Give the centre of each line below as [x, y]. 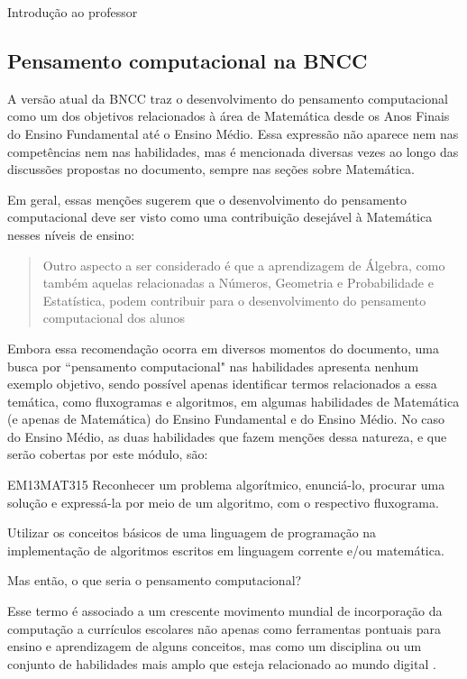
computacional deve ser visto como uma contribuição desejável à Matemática [220, 217]
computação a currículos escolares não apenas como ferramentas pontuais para [224, 628]
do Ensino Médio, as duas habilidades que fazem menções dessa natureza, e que [227, 436]
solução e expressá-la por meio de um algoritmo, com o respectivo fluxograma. [223, 502]
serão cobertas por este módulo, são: [108, 454]
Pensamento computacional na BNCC [188, 60]
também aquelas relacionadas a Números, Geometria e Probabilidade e [238, 283]
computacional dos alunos [114, 318]
